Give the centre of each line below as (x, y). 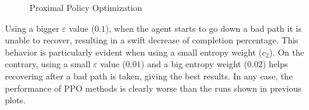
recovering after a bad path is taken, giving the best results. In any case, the (149, 75)
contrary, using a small (48, 64)
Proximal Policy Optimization (86, 7)
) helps (275, 64)
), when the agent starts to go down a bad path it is (203, 28)
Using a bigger (32, 28)
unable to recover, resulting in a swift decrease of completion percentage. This (152, 40)
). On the (287, 52)
